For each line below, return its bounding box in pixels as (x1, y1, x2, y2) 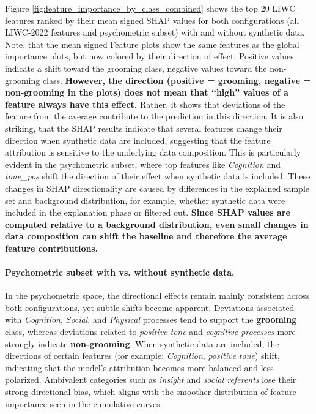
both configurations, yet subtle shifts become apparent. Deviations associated (5, 301, 295, 314)
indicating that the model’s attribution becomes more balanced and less (5, 361, 274, 374)
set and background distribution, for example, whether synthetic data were (5, 194, 285, 206)
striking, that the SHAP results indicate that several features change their (5, 121, 282, 134)
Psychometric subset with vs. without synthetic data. (5, 266, 235, 279)
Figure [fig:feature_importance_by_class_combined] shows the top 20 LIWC (5, 2, 296, 14)
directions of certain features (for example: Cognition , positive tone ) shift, (5, 349, 280, 362)
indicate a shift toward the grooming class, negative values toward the (5, 61, 267, 74)
